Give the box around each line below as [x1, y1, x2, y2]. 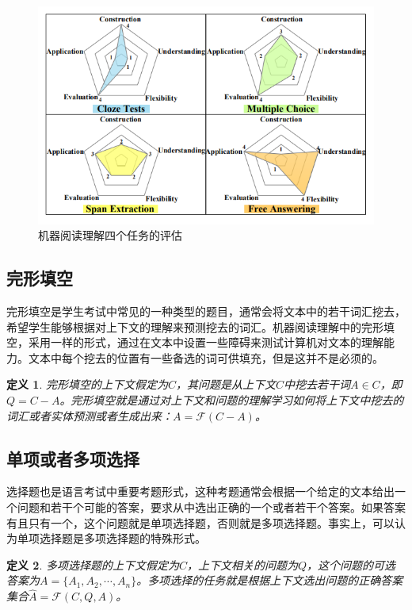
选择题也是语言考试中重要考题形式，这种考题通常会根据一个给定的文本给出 [6, 483, 395, 500]
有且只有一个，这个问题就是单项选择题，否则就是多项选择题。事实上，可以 [6, 514, 395, 531]
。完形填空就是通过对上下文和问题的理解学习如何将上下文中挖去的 [59, 392, 404, 409]
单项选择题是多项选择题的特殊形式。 [17, 530, 206, 547]
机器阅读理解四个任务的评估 [38, 227, 182, 244]
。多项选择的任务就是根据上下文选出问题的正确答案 [136, 572, 403, 589]
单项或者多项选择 [6, 446, 139, 470]
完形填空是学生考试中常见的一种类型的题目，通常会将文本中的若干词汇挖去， [6, 303, 406, 320]
